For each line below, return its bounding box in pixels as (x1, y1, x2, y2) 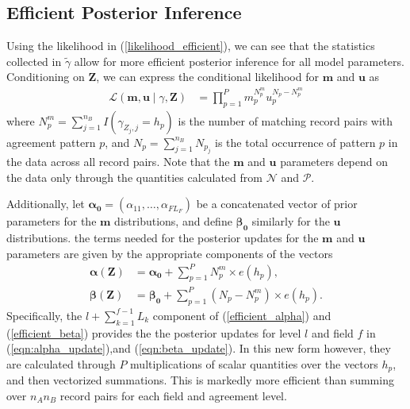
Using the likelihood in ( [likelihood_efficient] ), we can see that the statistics (6, 37, 375, 54)
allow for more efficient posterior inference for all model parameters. (74, 52, 404, 69)
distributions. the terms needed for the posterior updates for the (6, 229, 319, 245)
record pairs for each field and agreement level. (59, 387, 287, 403)
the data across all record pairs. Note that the (6, 152, 230, 169)
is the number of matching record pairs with (178, 112, 393, 129)
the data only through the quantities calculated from (6, 168, 262, 185)
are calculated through (6, 355, 116, 372)
